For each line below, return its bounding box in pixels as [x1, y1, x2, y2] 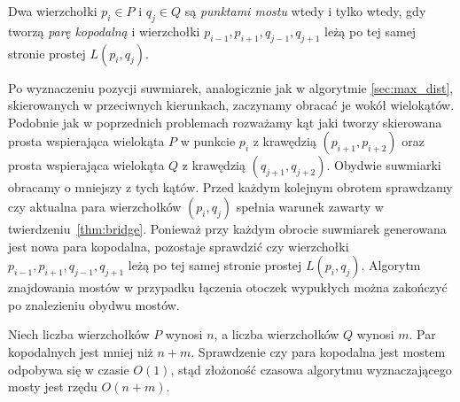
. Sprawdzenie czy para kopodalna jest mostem [191, 342, 446, 360]
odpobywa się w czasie [8, 359, 129, 378]
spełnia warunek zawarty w [236, 197, 384, 215]
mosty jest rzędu [8, 377, 97, 396]
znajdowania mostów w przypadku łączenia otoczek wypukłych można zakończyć [8, 278, 448, 297]
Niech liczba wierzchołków [8, 325, 150, 344]
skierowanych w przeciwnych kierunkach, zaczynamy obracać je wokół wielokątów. [8, 96, 455, 114]
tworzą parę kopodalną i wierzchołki [8, 21, 200, 40]
